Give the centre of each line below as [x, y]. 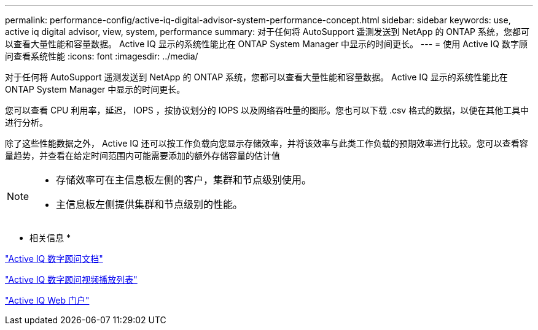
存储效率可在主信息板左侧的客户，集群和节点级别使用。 [184, 180]
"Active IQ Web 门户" [47, 300]
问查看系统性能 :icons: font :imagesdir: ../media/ [102, 56]
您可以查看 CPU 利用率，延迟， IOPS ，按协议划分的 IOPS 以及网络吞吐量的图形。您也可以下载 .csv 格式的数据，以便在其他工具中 [267, 110]
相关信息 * [50, 238]
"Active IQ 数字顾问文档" [54, 259]
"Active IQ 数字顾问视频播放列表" [71, 279]
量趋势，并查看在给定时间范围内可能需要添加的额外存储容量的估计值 [142, 155]
